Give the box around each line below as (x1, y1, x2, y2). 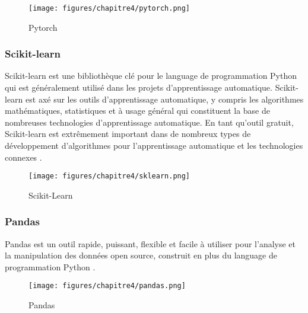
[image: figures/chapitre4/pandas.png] (28, 282, 186, 290)
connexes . (5, 151, 42, 163)
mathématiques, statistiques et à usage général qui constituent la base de (5, 104, 270, 117)
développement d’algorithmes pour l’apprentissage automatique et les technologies (5, 139, 303, 152)
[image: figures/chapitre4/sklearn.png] (28, 172, 190, 181)
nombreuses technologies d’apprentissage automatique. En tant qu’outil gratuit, (5, 116, 294, 128)
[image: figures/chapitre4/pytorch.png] (28, 4, 190, 12)
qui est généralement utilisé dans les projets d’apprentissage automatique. (5, 81, 272, 94)
